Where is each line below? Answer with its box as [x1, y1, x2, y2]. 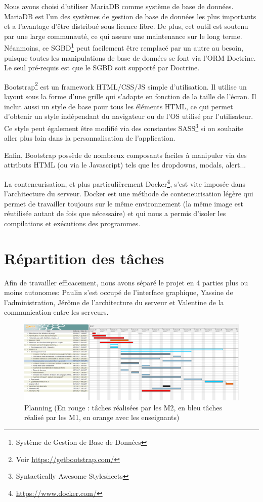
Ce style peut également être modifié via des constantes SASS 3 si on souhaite [4, 121, 243, 133]
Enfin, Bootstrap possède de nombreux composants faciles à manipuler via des [4, 149, 247, 160]
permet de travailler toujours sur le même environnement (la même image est [4, 198, 243, 208]
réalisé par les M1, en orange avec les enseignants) [24, 412, 180, 423]
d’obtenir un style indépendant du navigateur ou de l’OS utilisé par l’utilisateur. [4, 111, 253, 121]
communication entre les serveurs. [4, 307, 109, 317]
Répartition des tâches [4, 247, 164, 268]
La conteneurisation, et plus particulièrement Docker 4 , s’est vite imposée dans [4, 177, 245, 189]
